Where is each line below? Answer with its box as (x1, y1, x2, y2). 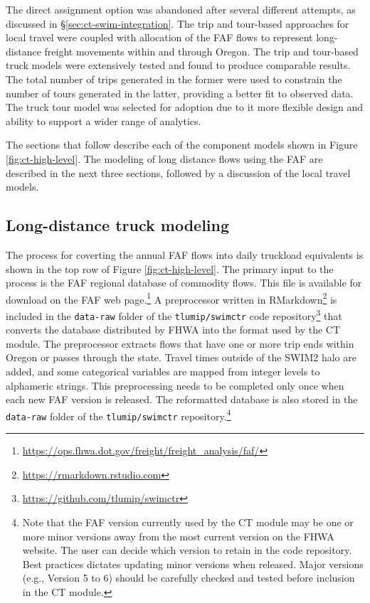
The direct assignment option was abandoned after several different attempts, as (6, 2, 356, 16)
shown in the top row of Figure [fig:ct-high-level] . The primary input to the (6, 261, 334, 276)
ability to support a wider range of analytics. (6, 113, 201, 128)
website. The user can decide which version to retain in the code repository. (22, 543, 352, 557)
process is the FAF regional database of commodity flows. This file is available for (6, 275, 362, 290)
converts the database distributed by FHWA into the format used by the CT (6, 322, 341, 337)
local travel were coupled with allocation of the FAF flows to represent (6, 30, 313, 45)
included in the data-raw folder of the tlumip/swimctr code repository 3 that (6, 306, 342, 323)
